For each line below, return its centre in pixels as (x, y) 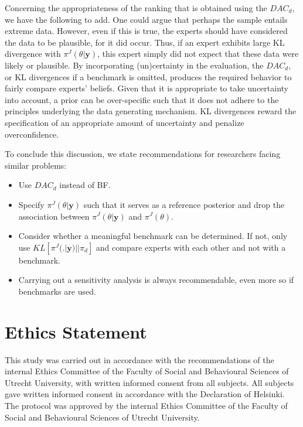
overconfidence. (32, 134)
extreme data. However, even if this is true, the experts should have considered (146, 31)
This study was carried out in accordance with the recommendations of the (139, 359)
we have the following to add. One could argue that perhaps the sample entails (146, 19)
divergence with (33, 54)
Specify (31, 204)
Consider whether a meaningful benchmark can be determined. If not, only (153, 236)
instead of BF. (85, 185)
